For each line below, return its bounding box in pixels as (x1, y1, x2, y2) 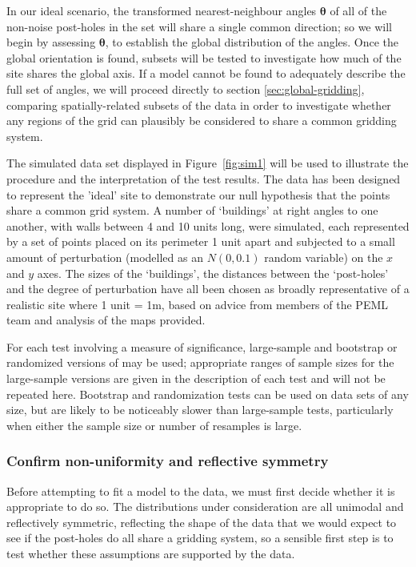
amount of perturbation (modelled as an (6, 248, 203, 265)
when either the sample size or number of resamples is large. (6, 416, 302, 433)
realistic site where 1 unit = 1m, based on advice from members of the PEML (6, 296, 389, 312)
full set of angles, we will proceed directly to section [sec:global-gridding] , (6, 80, 365, 97)
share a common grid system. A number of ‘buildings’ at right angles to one (6, 202, 378, 219)
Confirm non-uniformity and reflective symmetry (6, 451, 329, 471)
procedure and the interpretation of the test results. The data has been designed (6, 170, 401, 187)
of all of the (330, 2, 387, 18)
